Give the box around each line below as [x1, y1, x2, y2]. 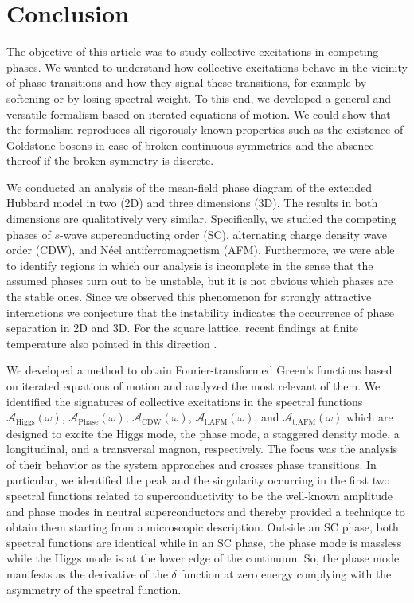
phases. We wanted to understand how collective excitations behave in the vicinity [6, 58, 408, 75]
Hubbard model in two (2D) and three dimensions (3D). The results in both [6, 194, 378, 211]
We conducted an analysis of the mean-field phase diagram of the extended [6, 178, 373, 195]
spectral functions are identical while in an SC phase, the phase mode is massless [6, 534, 402, 550]
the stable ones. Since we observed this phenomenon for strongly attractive [6, 288, 372, 305]
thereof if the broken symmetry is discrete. [6, 152, 214, 169]
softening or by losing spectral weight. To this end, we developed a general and [6, 89, 392, 106]
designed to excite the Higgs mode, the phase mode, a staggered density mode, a [6, 425, 400, 441]
